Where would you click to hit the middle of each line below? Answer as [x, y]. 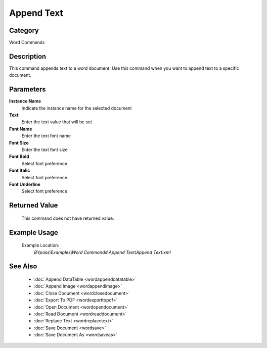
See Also [23, 267]
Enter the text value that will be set [57, 122]
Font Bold [19, 156]
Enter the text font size [44, 149]
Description [28, 56]
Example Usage [34, 232]
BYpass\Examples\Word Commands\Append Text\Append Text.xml [102, 252]
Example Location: [40, 246]
